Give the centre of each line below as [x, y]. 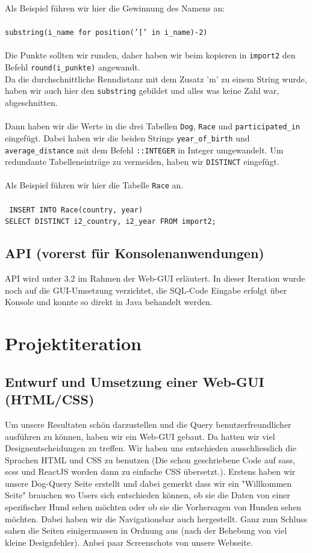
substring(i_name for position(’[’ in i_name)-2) [106, 33]
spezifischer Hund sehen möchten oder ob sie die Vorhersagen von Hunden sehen [153, 507]
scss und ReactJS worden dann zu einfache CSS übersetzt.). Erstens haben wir [150, 471]
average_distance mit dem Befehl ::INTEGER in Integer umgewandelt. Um [144, 150]
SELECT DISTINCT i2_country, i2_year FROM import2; [111, 222]
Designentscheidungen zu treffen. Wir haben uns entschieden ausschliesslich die [151, 448]
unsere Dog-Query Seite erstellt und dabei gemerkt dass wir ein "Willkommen [148, 483]
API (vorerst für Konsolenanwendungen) [135, 253]
